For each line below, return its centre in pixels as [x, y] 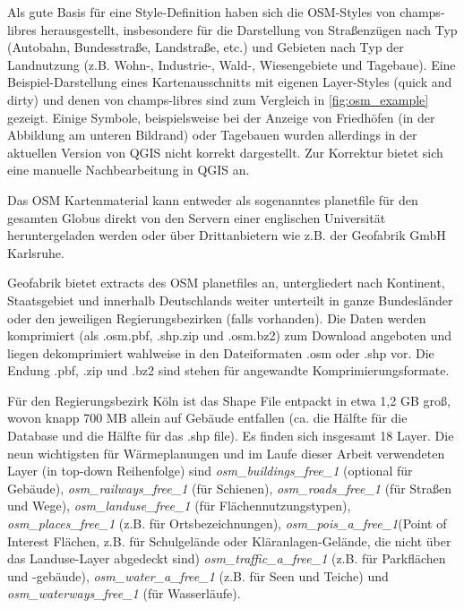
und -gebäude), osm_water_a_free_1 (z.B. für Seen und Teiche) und [198, 575]
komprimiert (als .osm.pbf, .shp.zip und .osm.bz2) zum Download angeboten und [230, 335]
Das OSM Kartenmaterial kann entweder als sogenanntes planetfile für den [213, 199]
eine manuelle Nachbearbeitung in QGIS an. [129, 170]
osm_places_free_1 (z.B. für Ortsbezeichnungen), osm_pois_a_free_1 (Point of [227, 523]
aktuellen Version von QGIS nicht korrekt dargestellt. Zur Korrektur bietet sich [225, 152]
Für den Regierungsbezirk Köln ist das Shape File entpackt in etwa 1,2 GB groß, [229, 400]
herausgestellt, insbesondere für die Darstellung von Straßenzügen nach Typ [249, 29]
